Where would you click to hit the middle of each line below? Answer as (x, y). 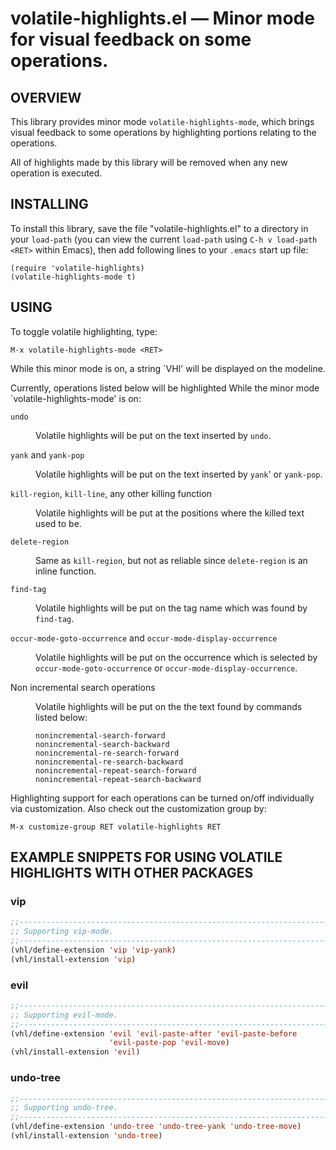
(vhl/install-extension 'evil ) (75, 1052)
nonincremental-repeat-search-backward (118, 779)
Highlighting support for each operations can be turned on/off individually (162, 798)
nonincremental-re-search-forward (107, 753)
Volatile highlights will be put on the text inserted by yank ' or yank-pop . (179, 474)
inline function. (66, 571)
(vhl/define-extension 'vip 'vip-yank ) (93, 950)
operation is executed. (56, 173)
